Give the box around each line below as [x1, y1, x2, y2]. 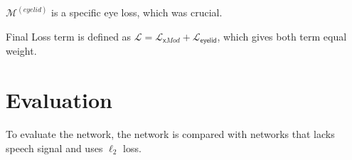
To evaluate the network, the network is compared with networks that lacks [6, 127, 335, 142]
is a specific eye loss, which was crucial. [51, 5, 223, 20]
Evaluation [6, 85, 112, 114]
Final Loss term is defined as [6, 29, 132, 44]
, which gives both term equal [217, 29, 347, 44]
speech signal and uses [6, 140, 103, 155]
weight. [6, 43, 37, 58]
